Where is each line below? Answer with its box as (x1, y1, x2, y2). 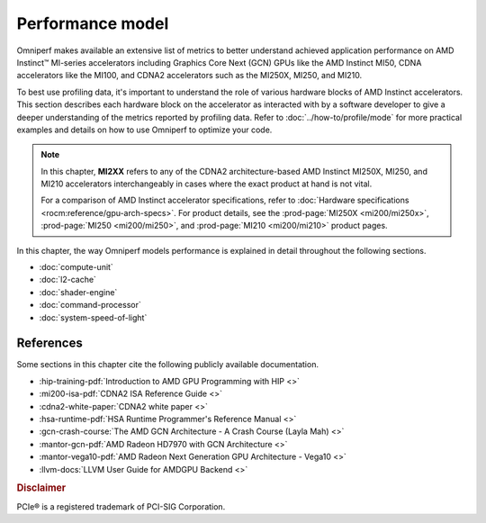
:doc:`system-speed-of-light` (39, 311, 148, 323)
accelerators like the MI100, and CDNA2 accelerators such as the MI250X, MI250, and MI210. (16, 70, 363, 81)
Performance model (16, 14, 169, 33)
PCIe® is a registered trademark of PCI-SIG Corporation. (16, 500, 226, 512)
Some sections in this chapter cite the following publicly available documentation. (16, 359, 319, 370)
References (16, 336, 83, 351)
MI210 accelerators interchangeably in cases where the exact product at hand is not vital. (40, 178, 373, 189)
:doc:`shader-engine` (39, 286, 118, 297)
